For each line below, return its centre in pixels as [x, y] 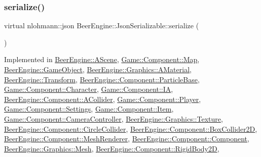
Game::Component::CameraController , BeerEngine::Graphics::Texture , [114, 118]
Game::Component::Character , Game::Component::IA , [89, 89]
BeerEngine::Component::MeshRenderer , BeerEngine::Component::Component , [127, 139]
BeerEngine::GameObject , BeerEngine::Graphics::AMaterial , [98, 69]
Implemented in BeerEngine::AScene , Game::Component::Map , [102, 59]
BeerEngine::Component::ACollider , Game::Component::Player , [103, 99]
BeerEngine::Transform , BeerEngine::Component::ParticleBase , [102, 79]
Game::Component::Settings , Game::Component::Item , [89, 109]
